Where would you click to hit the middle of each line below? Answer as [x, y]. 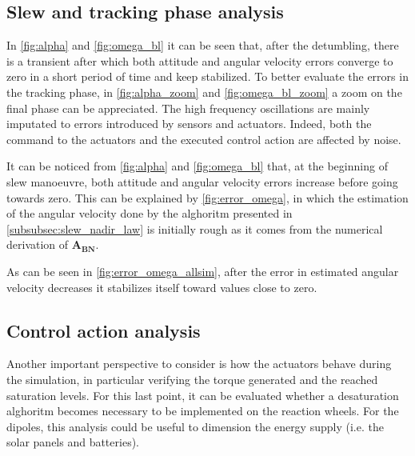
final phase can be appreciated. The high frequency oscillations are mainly [188, 108]
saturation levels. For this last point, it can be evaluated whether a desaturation [203, 395]
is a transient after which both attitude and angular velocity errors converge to [200, 60]
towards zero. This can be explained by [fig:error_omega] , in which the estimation [207, 197]
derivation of [38, 244]
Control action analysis [104, 330]
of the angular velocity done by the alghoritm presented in [150, 213]
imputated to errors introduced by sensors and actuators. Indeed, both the [189, 124]
